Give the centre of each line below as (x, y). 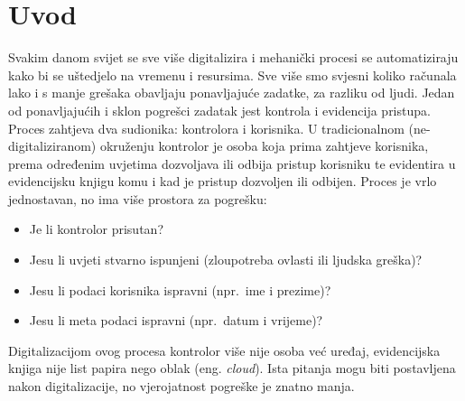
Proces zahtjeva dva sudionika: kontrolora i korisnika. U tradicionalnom (206, 128)
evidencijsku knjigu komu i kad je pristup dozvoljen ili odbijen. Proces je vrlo (223, 181)
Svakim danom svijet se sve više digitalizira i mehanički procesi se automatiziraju (233, 57)
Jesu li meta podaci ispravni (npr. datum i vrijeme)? (176, 320)
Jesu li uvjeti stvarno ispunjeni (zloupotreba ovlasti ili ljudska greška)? (226, 260)
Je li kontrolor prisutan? (96, 229)
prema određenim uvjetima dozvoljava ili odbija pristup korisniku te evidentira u (232, 163)
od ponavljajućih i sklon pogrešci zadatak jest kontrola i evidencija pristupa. (219, 110)
